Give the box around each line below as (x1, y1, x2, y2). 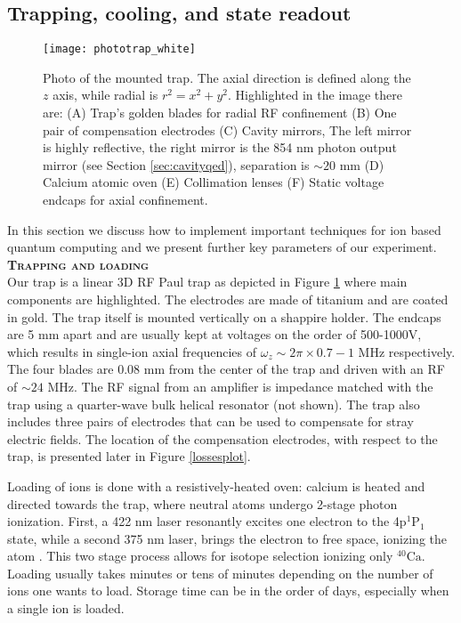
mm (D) (339, 155, 384, 174)
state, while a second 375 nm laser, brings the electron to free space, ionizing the (7, 529, 447, 547)
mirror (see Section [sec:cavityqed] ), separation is (43, 155, 310, 174)
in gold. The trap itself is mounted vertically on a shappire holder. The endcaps (7, 307, 441, 326)
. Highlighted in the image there (227, 85, 402, 104)
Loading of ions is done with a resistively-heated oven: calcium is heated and (7, 476, 425, 495)
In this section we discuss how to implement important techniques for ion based (7, 220, 441, 239)
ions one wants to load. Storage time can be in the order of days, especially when (7, 581, 449, 600)
